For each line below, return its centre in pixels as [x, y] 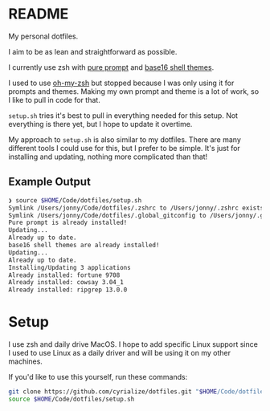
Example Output [49, 182]
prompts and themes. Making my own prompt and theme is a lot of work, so [134, 91]
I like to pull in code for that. [54, 100]
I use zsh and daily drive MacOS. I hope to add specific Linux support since [133, 344]
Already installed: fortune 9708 [64, 275]
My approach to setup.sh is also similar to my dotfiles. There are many [125, 139]
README [39, 14]
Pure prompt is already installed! [68, 223]
